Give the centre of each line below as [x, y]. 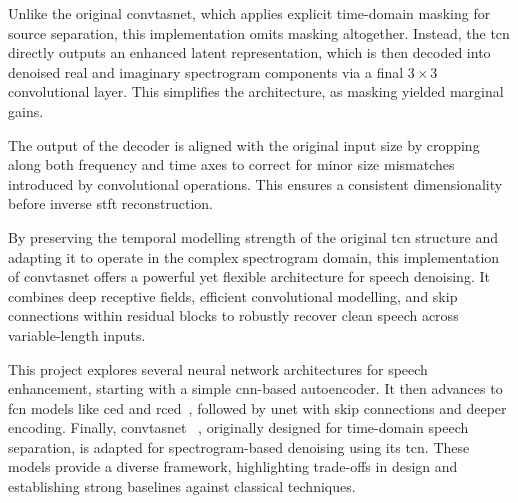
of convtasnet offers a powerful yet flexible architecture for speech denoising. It [249, 276]
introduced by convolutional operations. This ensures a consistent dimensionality [255, 183]
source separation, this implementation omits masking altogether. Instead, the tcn [259, 32]
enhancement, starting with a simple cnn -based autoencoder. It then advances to [255, 388]
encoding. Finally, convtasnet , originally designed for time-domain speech [238, 427]
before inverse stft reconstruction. [110, 203]
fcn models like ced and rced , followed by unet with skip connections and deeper [257, 407]
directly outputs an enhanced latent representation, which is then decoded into [249, 52]
